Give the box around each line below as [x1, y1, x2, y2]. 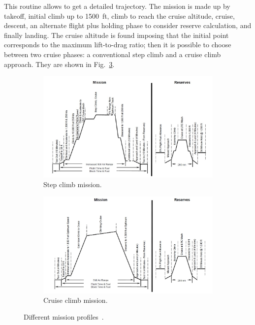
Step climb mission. [43, 179, 102, 190]
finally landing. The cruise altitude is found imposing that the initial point [4, 30, 229, 40]
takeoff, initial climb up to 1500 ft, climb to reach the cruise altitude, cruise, [4, 10, 235, 21]
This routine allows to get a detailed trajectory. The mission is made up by [4, 1, 230, 11]
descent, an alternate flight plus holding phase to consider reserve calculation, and [4, 20, 252, 31]
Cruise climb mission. [43, 295, 108, 305]
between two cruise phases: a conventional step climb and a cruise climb [4, 49, 221, 59]
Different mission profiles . [24, 311, 104, 322]
